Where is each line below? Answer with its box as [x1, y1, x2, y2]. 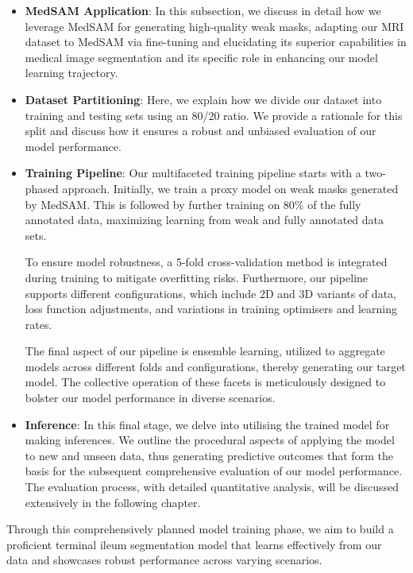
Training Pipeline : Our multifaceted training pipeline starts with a [25, 165, 361, 181]
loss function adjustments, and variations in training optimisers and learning [25, 300, 397, 317]
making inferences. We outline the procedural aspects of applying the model [25, 432, 395, 448]
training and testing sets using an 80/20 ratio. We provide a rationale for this [25, 106, 403, 123]
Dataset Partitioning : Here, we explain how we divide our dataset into [25, 91, 382, 107]
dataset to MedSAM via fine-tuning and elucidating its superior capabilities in [25, 33, 407, 50]
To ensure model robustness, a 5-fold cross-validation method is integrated [25, 254, 388, 270]
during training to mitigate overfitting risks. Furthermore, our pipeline [25, 269, 369, 285]
